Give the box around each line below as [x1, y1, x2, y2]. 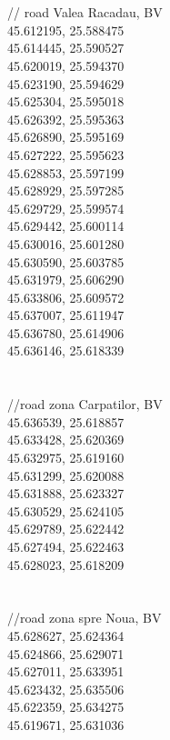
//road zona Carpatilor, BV [7, 395, 163, 414]
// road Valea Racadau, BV [7, 3, 163, 22]
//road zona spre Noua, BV [7, 608, 162, 627]
